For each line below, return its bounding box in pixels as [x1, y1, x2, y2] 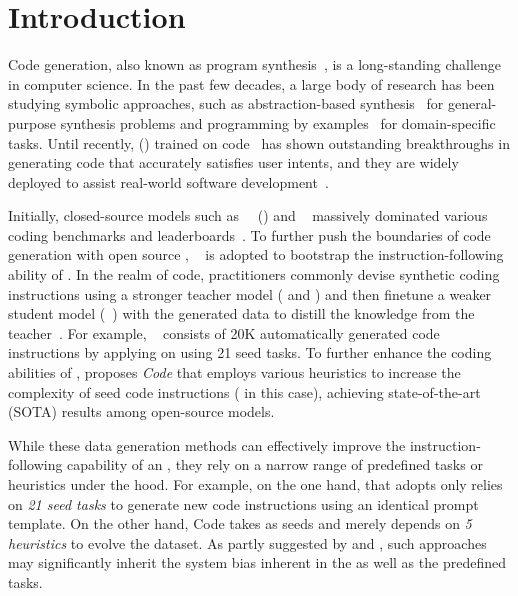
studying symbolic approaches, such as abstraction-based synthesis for [8, 93, 444, 114]
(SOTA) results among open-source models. [8, 401, 275, 422]
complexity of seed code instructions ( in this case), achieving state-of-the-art [8, 381, 481, 402]
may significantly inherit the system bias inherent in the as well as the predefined [8, 552, 506, 573]
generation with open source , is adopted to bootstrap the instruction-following [8, 244, 504, 265]
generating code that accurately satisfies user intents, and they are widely [8, 152, 459, 173]
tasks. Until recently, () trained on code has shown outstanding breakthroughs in [8, 132, 510, 153]
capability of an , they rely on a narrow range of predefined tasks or [67, 454, 483, 475]
